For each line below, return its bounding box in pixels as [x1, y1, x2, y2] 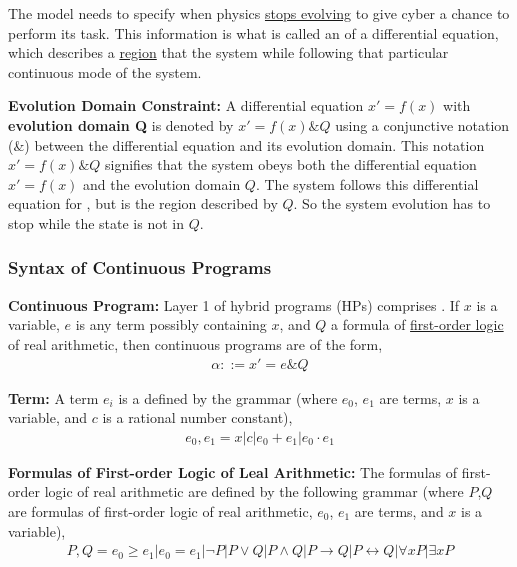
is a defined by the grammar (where [118, 387, 338, 408]
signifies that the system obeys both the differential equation [105, 154, 477, 175]
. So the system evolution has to [293, 193, 491, 214]
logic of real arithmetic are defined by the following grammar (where [44, 481, 464, 502]
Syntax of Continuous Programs [8, 255, 272, 280]
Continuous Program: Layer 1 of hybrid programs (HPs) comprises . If [8, 294, 460, 315]
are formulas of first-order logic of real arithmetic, [8, 500, 313, 521]
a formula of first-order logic [331, 314, 504, 335]
